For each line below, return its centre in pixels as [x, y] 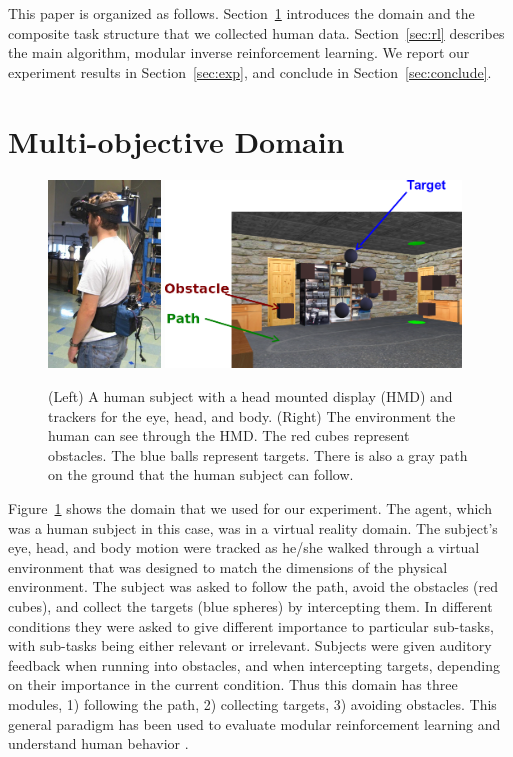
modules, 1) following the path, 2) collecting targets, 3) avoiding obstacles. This [252, 703]
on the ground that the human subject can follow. [201, 474]
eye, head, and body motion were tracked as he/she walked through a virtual [244, 547]
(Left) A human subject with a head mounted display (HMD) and [250, 396]
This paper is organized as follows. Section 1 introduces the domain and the [241, 13]
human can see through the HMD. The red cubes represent [229, 435]
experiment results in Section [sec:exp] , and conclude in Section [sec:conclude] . [250, 71]
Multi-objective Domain [176, 140]
